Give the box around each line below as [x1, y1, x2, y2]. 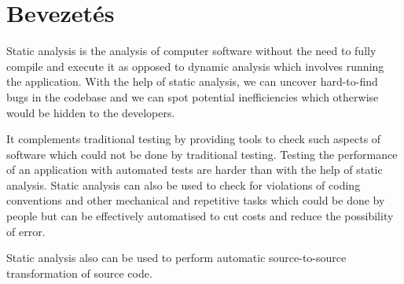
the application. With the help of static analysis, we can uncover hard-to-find [6, 73, 378, 90]
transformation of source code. [6, 264, 152, 281]
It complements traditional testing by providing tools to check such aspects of [6, 131, 381, 147]
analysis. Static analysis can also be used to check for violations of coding [6, 176, 361, 193]
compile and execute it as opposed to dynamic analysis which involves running [6, 57, 384, 74]
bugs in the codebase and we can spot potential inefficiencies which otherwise [6, 88, 379, 105]
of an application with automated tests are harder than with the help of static [6, 161, 383, 178]
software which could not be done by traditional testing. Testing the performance [6, 146, 398, 162]
